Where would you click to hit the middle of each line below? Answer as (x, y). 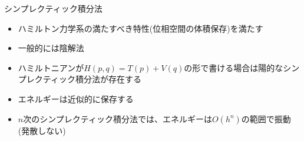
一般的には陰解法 (51, 48)
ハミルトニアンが (51, 67)
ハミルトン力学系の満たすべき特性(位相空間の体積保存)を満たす (141, 28)
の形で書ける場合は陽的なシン (242, 67)
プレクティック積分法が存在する (80, 79)
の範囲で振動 (266, 118)
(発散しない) (42, 130)
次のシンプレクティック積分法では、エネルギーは (118, 118)
